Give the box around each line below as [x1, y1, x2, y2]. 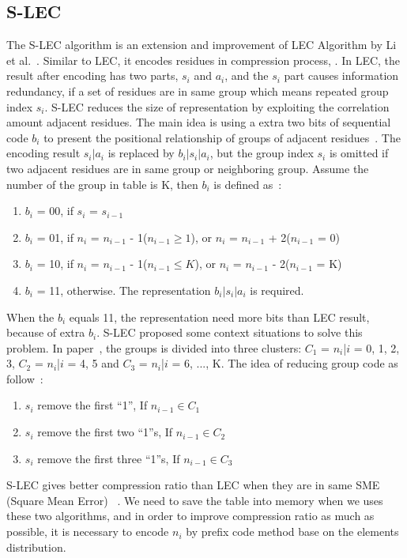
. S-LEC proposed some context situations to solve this [96, 324, 363, 341]
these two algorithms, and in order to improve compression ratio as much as [6, 507, 375, 524]
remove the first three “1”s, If [37, 450, 180, 466]
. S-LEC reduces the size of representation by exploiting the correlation [44, 98, 390, 115]
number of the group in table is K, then [6, 175, 198, 192]
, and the [224, 67, 269, 84]
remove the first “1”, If [37, 397, 148, 413]
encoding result [6, 145, 81, 161]
